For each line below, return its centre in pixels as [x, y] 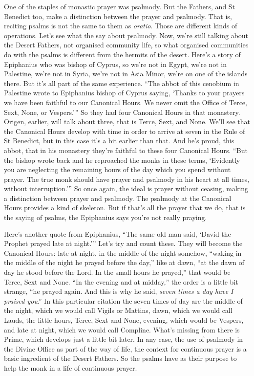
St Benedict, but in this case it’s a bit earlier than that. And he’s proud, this [119, 141]
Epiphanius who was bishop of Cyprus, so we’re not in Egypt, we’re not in [115, 64]
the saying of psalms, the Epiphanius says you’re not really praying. [106, 217]
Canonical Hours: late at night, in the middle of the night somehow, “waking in [123, 253]
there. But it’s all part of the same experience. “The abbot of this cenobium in [122, 83]
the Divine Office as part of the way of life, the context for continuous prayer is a [125, 348]
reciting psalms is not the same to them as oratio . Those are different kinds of [121, 26]
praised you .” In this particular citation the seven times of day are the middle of [123, 300]
